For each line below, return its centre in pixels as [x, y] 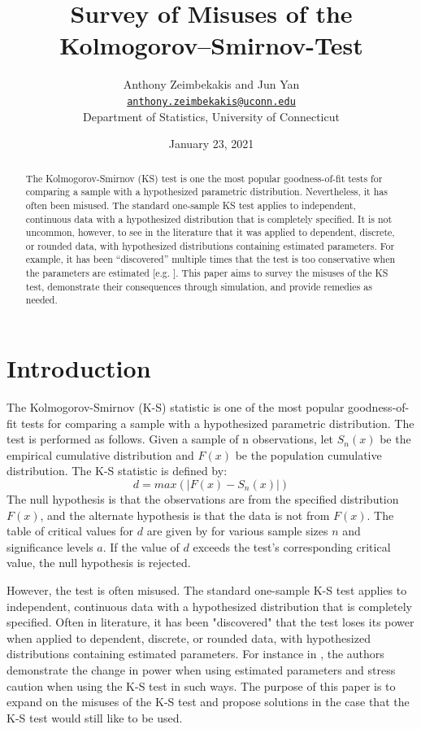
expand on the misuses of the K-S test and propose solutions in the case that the [208, 702]
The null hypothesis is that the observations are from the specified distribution [203, 499]
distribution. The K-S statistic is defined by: [117, 471]
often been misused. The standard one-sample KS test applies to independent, [191, 205]
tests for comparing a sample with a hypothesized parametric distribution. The [217, 423]
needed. [41, 300]
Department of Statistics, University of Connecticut [211, 116]
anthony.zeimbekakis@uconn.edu [211, 101]
